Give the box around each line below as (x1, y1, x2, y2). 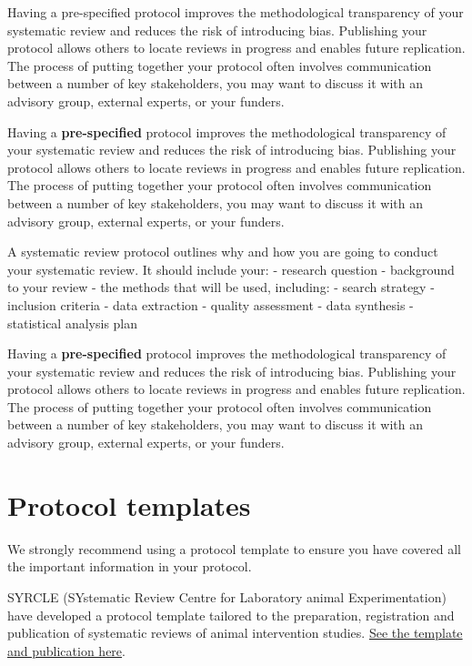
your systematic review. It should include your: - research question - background (7, 259, 455, 278)
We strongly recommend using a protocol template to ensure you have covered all (7, 539, 461, 558)
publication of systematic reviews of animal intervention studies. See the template (7, 623, 463, 642)
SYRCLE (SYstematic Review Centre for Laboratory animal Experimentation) (7, 587, 447, 606)
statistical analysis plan (7, 313, 138, 332)
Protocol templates (7, 486, 251, 523)
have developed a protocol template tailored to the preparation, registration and (7, 605, 455, 624)
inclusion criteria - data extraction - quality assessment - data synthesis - (7, 295, 414, 314)
